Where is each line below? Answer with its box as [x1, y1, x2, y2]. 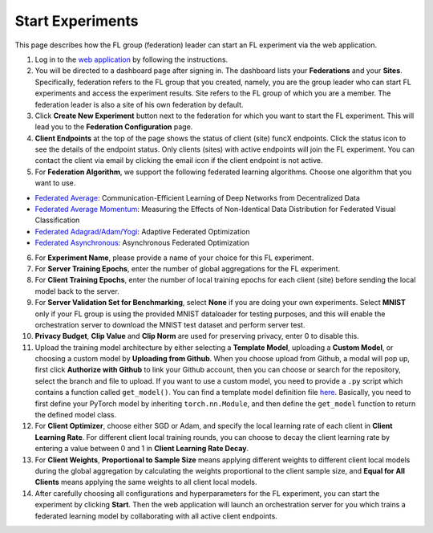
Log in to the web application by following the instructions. [34, 55, 229, 64]
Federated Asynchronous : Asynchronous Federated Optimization [34, 238, 250, 248]
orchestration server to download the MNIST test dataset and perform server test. [34, 319, 306, 329]
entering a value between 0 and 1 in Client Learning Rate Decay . [34, 444, 249, 454]
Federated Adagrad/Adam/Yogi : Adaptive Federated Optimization [34, 226, 250, 236]
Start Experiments [14, 12, 139, 30]
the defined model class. [34, 410, 116, 420]
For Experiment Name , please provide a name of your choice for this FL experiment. [34, 253, 314, 262]
